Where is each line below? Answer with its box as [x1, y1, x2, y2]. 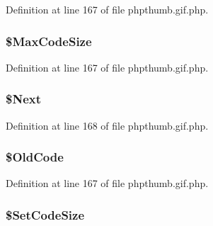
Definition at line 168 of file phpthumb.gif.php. [6, 118, 209, 132]
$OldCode [6, 148, 64, 166]
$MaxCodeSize [6, 32, 92, 50]
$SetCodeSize [6, 205, 85, 223]
